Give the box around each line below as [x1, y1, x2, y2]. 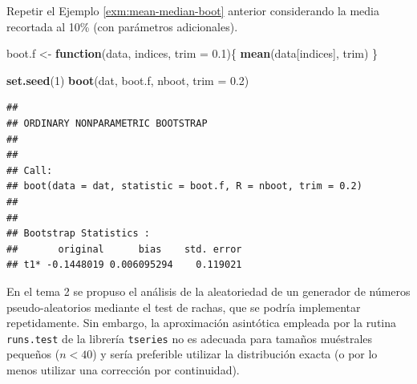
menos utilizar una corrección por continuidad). [6, 361, 240, 378]
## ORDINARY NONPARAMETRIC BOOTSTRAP [6, 117, 208, 129]
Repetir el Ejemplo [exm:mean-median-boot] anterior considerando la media [6, 2, 379, 18]
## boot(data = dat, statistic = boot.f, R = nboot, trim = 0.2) [6, 180, 362, 192]
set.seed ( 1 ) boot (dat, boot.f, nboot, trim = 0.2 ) [6, 71, 249, 88]
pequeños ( [6, 346, 60, 362]
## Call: [6, 164, 53, 176]
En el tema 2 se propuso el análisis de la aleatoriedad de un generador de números [6, 282, 411, 299]
